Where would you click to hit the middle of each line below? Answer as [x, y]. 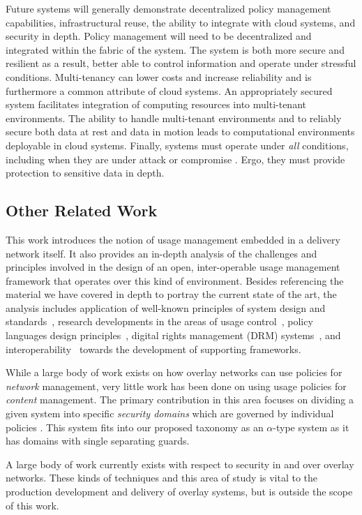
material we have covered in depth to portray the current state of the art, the [171, 294]
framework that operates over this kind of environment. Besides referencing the [175, 280]
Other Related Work [82, 210]
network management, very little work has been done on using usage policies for [176, 386]
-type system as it [311, 427]
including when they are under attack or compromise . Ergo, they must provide [175, 159]
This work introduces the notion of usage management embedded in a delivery [173, 239]
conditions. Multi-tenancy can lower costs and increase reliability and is [159, 76]
